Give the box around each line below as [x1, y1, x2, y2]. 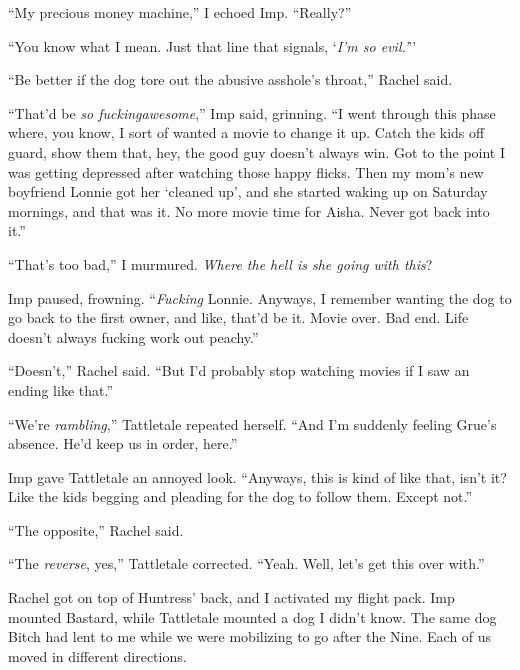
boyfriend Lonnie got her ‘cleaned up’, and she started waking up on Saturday [8, 181, 488, 202]
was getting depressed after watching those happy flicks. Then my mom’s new [8, 161, 484, 182]
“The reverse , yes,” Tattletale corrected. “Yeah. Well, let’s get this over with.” [8, 553, 485, 574]
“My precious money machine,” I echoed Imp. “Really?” [8, 2, 352, 22]
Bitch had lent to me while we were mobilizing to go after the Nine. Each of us [8, 626, 492, 647]
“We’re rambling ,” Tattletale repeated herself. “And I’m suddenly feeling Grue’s [8, 413, 497, 434]
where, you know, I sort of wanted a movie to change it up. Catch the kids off [8, 122, 485, 143]
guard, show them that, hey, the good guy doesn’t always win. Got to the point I [8, 141, 505, 162]
